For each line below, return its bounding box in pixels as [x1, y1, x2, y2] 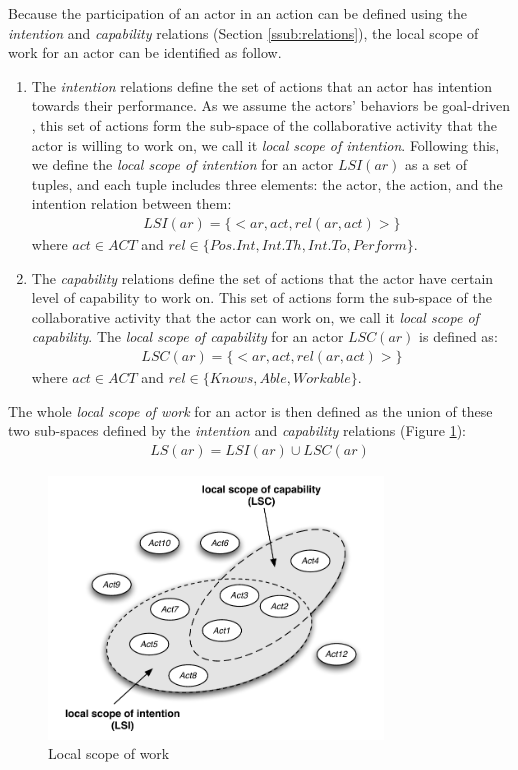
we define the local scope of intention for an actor [31, 154, 334, 175]
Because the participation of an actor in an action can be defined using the [8, 3, 467, 23]
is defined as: [419, 326, 498, 347]
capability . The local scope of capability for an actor [31, 326, 344, 347]
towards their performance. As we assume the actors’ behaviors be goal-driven [31, 95, 511, 116]
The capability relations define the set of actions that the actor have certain [31, 267, 494, 288]
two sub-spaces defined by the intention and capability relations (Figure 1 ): [8, 420, 466, 441]
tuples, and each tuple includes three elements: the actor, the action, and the [31, 173, 503, 194]
